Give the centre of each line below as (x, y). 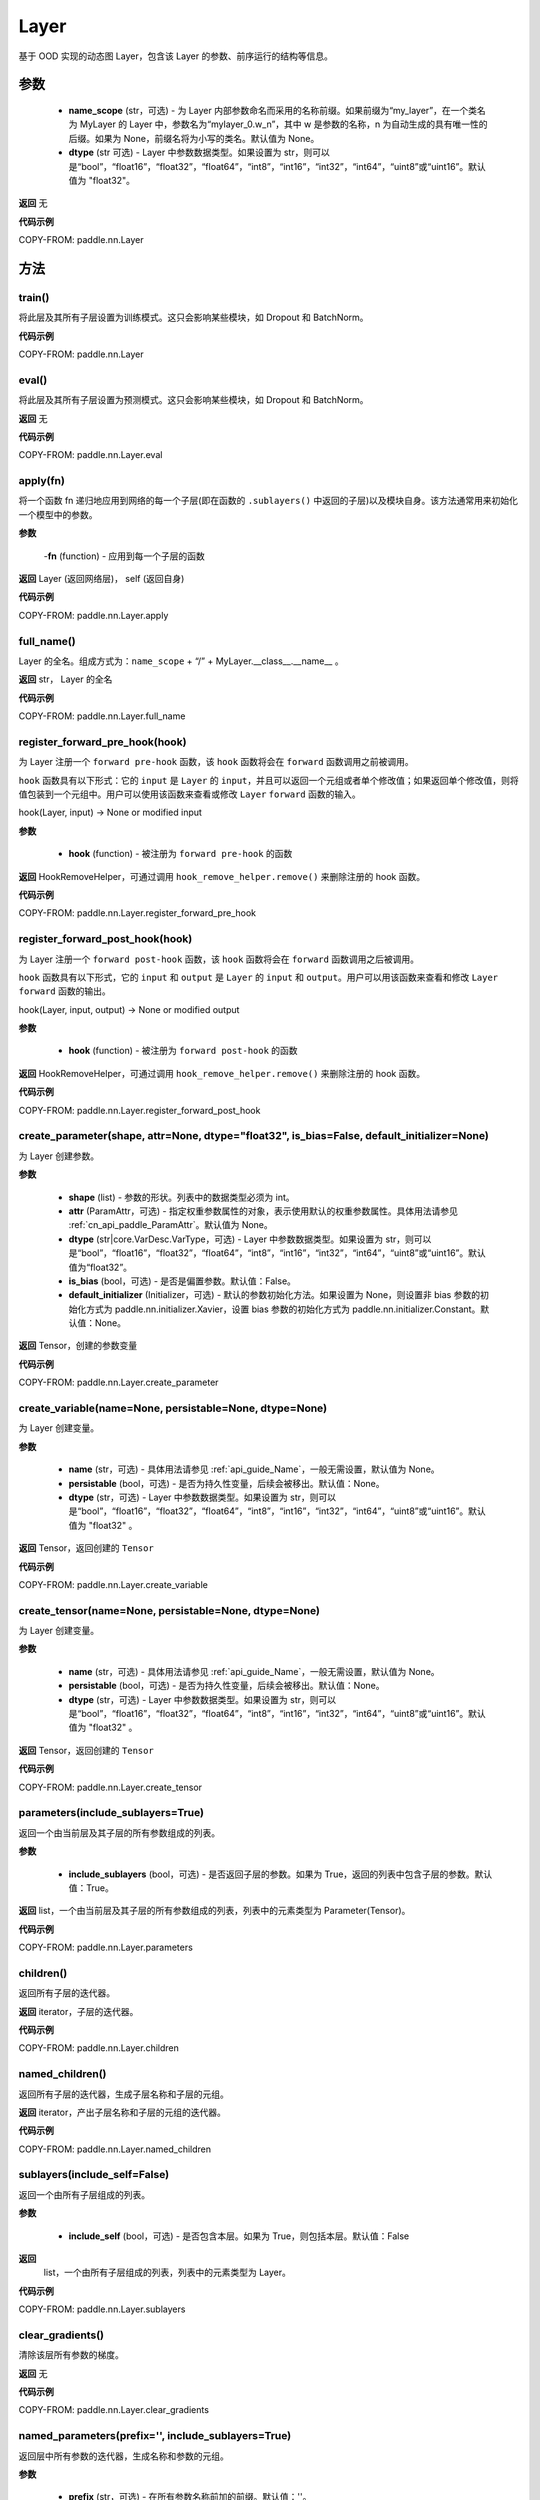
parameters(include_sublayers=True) (111, 1813)
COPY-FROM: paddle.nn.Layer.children (99, 2048)
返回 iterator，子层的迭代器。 (78, 2011)
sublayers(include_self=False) (94, 2175)
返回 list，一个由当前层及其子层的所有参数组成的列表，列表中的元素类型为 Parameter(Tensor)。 (214, 1911)
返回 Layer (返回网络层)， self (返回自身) (101, 579)
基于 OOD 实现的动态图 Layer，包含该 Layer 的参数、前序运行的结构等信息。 (176, 56)
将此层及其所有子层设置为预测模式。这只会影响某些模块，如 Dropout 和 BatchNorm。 (193, 400)
